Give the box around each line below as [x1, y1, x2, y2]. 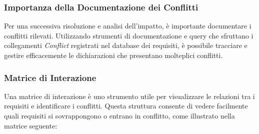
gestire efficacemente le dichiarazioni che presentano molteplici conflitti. [4, 50, 223, 60]
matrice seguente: [4, 120, 57, 130]
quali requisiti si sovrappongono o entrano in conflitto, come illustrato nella [4, 110, 235, 120]
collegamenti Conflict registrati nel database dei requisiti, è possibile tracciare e [4, 40, 247, 50]
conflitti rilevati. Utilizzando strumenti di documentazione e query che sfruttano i [4, 30, 253, 40]
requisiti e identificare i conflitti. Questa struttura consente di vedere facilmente [4, 100, 248, 111]
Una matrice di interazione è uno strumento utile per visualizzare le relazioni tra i [4, 90, 255, 101]
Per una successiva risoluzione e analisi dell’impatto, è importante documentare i [4, 20, 251, 31]
